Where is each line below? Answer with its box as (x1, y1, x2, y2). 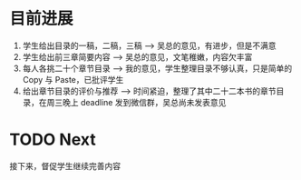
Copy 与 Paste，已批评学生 (22, 74, 124, 85)
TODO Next (9, 129, 97, 150)
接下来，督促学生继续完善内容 (9, 160, 121, 171)
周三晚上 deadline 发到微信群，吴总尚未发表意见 (46, 96, 227, 107)
